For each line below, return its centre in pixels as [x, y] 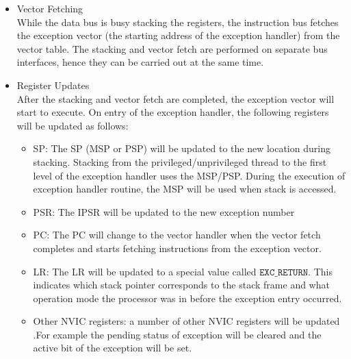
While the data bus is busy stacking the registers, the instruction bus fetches [178, 22]
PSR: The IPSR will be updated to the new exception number [164, 211]
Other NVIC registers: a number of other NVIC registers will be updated [186, 321]
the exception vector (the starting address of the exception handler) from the [178, 35]
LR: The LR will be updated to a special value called [145, 271]
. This [320, 271]
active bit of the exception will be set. [113, 348]
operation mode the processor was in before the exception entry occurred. [187, 298]
